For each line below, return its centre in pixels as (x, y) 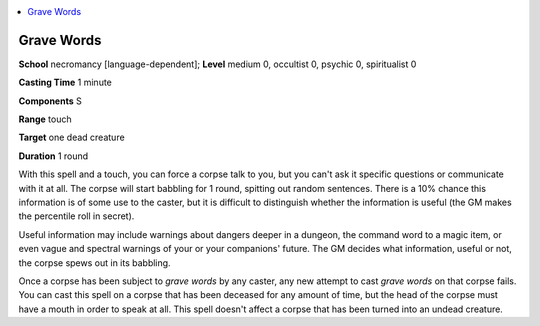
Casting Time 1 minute (65, 82)
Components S (50, 101)
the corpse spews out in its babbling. (94, 262)
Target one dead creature (71, 137)
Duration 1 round (53, 156)
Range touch (45, 119)
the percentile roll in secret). (76, 216)
